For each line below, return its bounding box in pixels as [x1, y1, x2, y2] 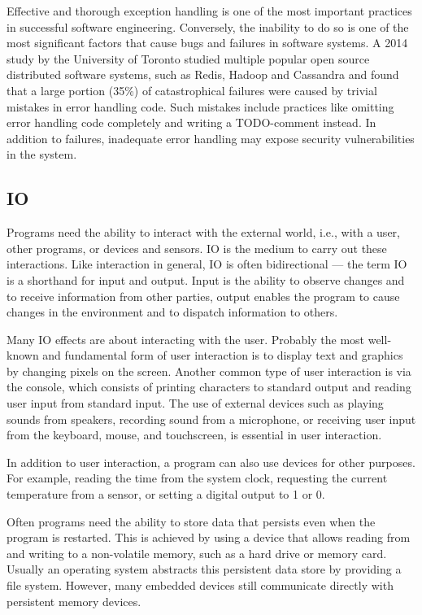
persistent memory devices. [7, 592, 141, 609]
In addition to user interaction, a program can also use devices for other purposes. [7, 453, 415, 470]
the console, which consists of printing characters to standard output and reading [7, 378, 411, 395]
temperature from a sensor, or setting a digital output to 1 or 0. [7, 486, 325, 503]
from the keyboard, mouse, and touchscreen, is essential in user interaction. [7, 426, 382, 443]
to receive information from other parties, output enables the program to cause [7, 287, 400, 304]
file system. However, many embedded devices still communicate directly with [7, 577, 394, 594]
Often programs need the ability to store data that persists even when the [7, 512, 376, 530]
